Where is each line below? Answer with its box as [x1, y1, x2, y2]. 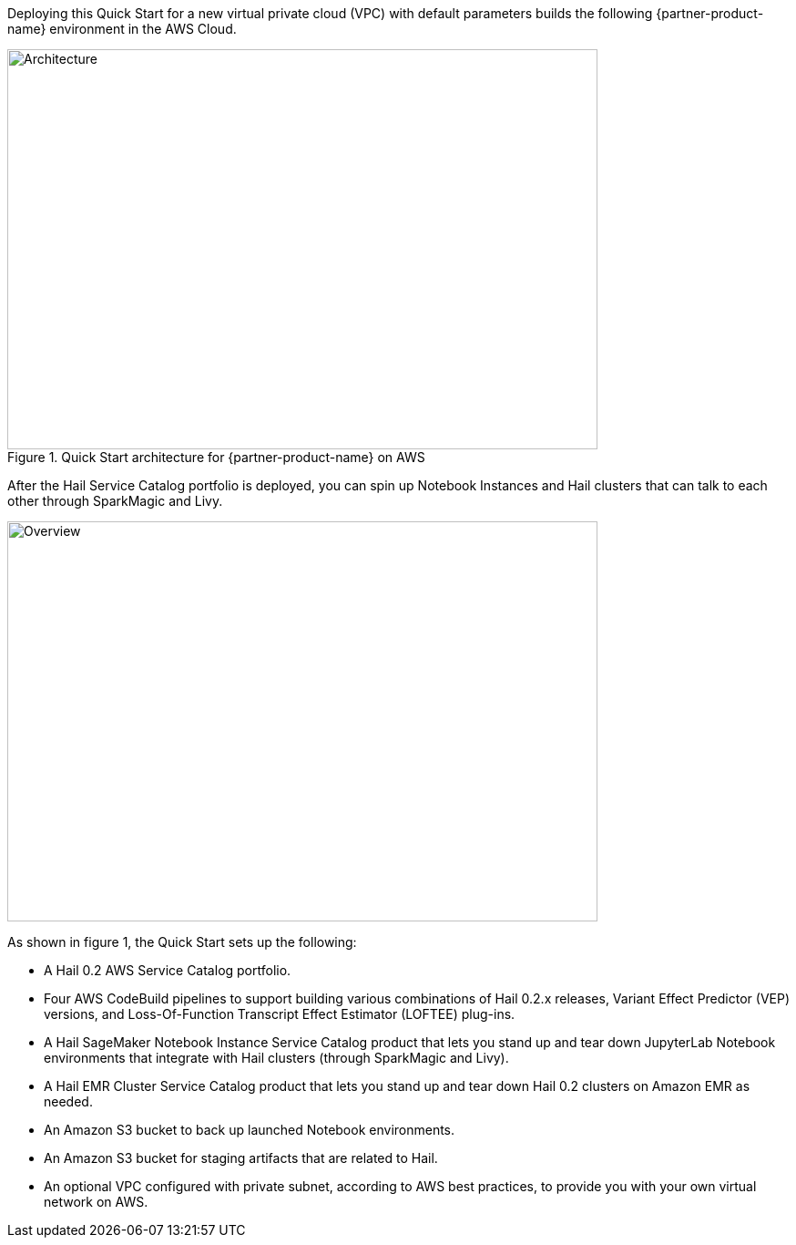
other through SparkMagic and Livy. [7, 493, 223, 509]
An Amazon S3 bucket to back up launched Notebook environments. [44, 1122, 455, 1137]
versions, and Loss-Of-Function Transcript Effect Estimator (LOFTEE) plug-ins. [44, 1006, 515, 1022]
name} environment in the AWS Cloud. [7, 21, 237, 36]
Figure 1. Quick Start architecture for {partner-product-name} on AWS [7, 449, 425, 465]
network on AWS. [44, 1194, 148, 1209]
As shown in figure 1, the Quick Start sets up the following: [7, 934, 357, 950]
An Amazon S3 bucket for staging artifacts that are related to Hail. [44, 1150, 438, 1166]
